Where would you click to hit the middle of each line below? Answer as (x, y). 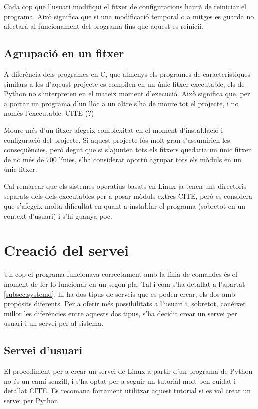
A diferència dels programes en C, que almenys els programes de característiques (127, 73)
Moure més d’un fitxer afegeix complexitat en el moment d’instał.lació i (114, 130)
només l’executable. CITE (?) (49, 113)
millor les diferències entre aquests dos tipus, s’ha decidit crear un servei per (121, 313)
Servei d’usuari (43, 350)
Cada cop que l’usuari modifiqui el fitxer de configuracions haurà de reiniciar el (125, 6)
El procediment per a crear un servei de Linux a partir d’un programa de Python (128, 371)
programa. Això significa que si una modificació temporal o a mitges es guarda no (129, 16)
